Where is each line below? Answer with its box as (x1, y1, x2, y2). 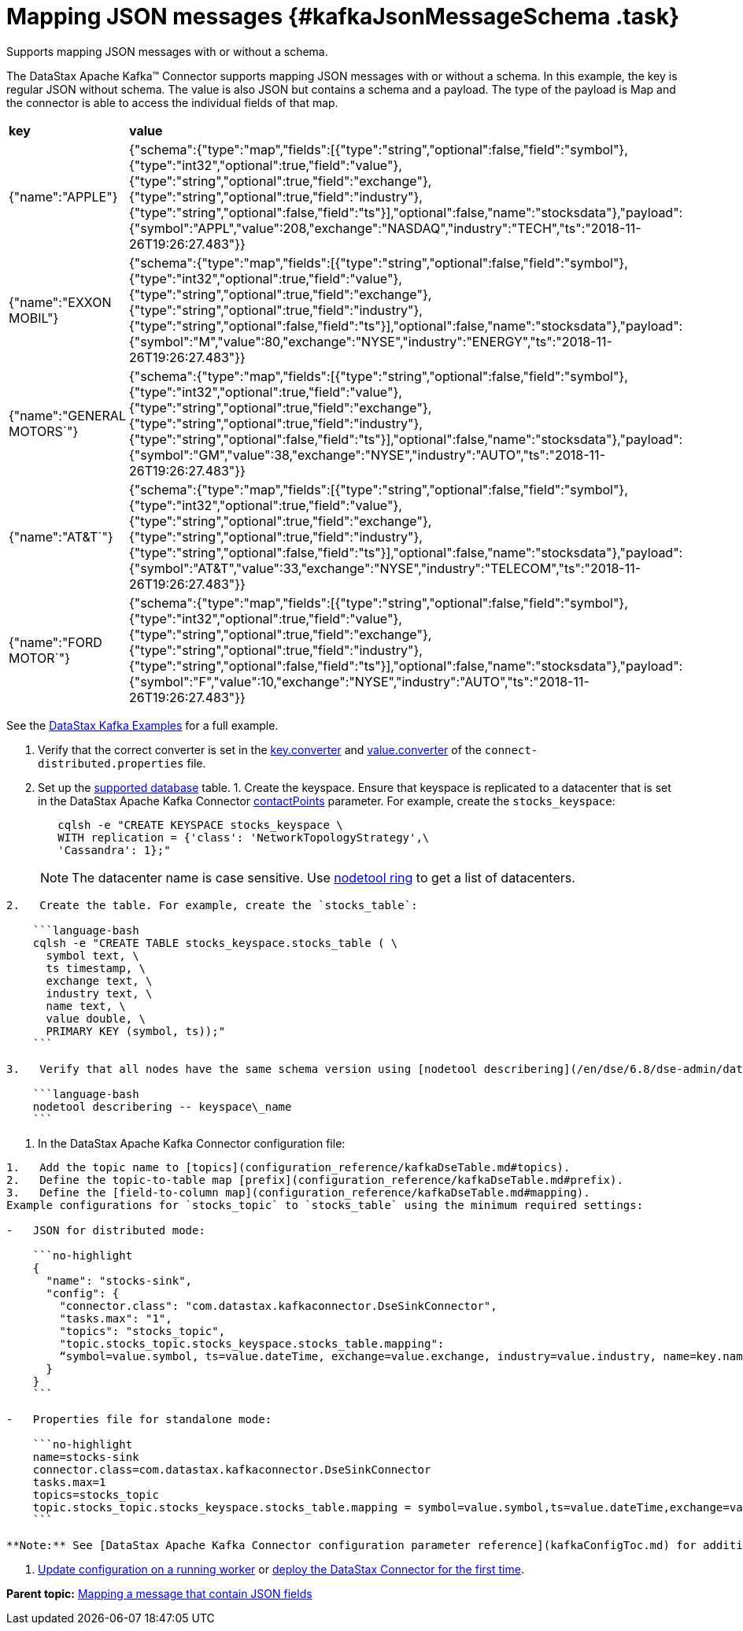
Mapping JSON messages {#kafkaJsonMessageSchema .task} (6, 3, 680, 30)
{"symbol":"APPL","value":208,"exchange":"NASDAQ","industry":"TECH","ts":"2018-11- (128, 220, 641, 236)
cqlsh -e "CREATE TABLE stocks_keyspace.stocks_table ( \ (32, 936, 398, 949)
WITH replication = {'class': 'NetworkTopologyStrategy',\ (57, 830, 430, 844)
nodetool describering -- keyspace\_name (32, 1100, 292, 1113)
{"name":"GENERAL (9, 407, 126, 423)
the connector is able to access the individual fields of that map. (6, 95, 338, 109)
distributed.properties (38, 756, 184, 770)
